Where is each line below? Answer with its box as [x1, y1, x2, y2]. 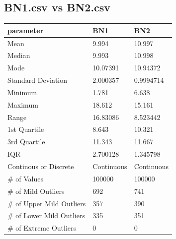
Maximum [7, 99, 38, 110]
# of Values [7, 173, 44, 183]
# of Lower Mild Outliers [7, 210, 85, 221]
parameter [7, 25, 44, 35]
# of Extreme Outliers [7, 223, 77, 233]
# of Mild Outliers [7, 185, 65, 196]
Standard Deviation [7, 75, 68, 85]
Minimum [7, 87, 37, 97]
